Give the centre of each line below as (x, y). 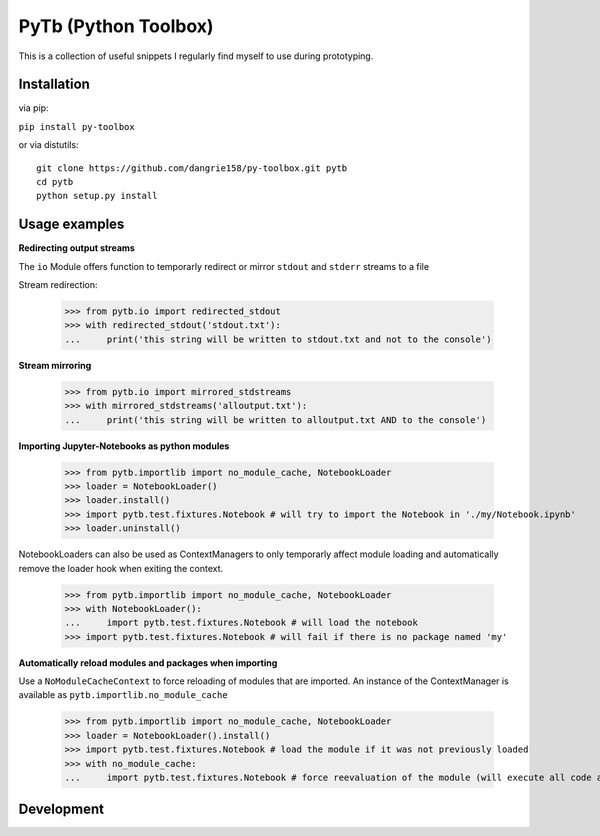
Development (61, 809)
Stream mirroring (55, 365)
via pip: (33, 108)
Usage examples (71, 224)
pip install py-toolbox (76, 126)
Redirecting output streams (76, 248)
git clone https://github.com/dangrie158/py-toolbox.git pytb (192, 168)
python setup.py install (97, 196)
